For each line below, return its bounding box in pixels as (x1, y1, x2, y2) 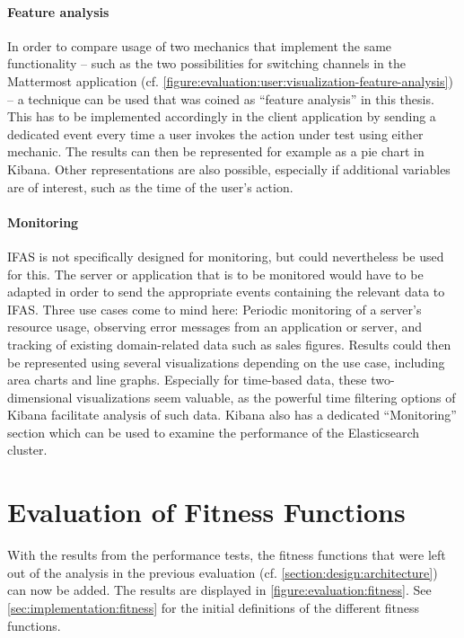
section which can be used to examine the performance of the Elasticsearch (7, 422, 420, 441)
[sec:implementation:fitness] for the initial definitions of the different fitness (7, 598, 420, 616)
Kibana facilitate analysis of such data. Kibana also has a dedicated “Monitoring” (7, 405, 457, 424)
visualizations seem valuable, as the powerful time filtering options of (76, 387, 456, 406)
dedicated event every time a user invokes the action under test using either (7, 124, 424, 143)
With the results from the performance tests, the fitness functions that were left (7, 545, 446, 564)
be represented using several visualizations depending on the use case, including (7, 352, 445, 371)
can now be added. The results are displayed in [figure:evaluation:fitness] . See (7, 580, 432, 599)
